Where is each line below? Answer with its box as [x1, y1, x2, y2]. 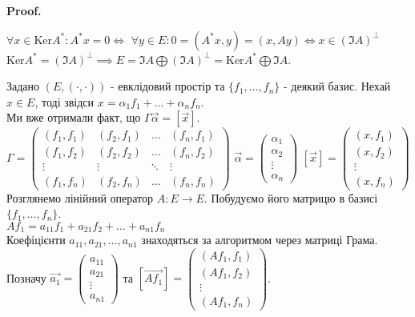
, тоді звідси [34, 93, 95, 110]
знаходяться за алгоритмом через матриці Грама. [141, 231, 378, 248]
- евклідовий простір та [110, 78, 225, 94]
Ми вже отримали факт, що [6, 109, 141, 126]
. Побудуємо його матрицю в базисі [203, 189, 378, 206]
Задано [6, 78, 40, 94]
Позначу [6, 269, 46, 286]
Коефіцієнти [6, 231, 66, 248]
